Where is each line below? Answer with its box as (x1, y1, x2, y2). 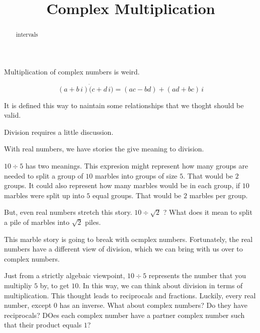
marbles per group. (189, 190, 248, 200)
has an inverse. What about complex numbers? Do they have (59, 300, 247, 310)
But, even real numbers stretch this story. (4, 207, 132, 217)
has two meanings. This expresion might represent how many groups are (25, 160, 248, 171)
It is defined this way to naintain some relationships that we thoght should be (4, 100, 244, 110)
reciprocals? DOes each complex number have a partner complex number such (4, 309, 245, 320)
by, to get (40, 280, 69, 290)
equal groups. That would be (93, 190, 182, 200)
